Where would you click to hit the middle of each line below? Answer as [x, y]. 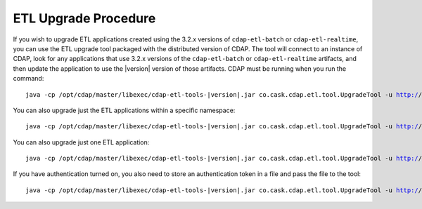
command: [28, 79]
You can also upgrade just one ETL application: [81, 142]
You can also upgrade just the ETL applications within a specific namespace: [124, 110]
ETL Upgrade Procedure [84, 18]
